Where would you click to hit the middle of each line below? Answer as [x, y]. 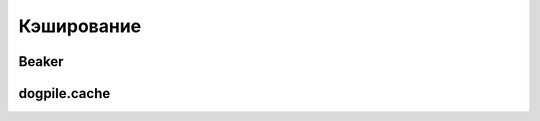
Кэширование [80, 26]
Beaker [41, 61]
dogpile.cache [64, 93]
